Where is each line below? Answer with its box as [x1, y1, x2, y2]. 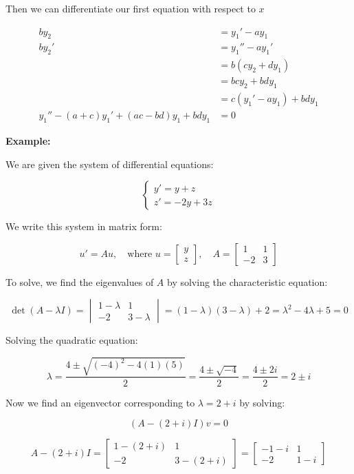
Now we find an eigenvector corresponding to [5, 395, 195, 409]
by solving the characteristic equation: [167, 274, 328, 289]
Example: [5, 133, 51, 147]
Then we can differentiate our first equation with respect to [5, 1, 256, 15]
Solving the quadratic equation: [5, 333, 138, 347]
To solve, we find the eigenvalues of [5, 274, 154, 289]
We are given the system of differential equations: [5, 156, 214, 171]
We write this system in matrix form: [5, 219, 162, 234]
